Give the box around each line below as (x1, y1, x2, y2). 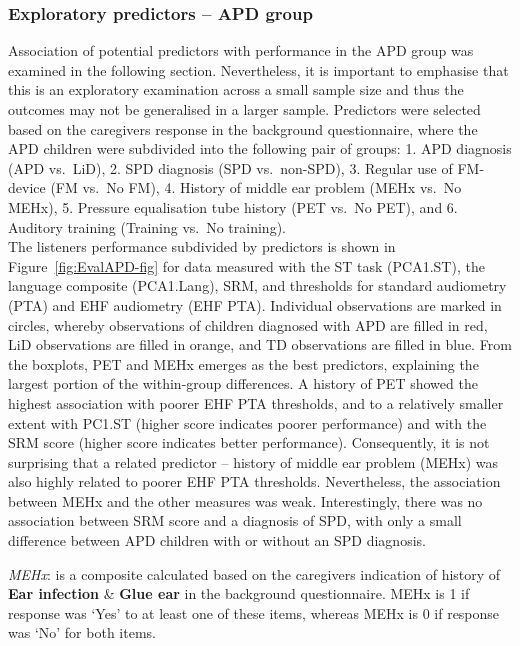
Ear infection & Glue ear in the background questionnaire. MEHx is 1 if (8, 583, 470, 604)
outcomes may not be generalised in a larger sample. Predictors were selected (8, 99, 481, 119)
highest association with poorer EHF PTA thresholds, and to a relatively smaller (8, 392, 504, 413)
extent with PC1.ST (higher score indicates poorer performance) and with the (8, 412, 487, 433)
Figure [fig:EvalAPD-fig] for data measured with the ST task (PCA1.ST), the (8, 255, 485, 276)
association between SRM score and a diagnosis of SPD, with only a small (8, 510, 462, 531)
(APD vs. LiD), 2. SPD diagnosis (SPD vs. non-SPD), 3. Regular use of (8, 157, 453, 178)
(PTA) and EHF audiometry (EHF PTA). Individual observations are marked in (8, 294, 502, 315)
